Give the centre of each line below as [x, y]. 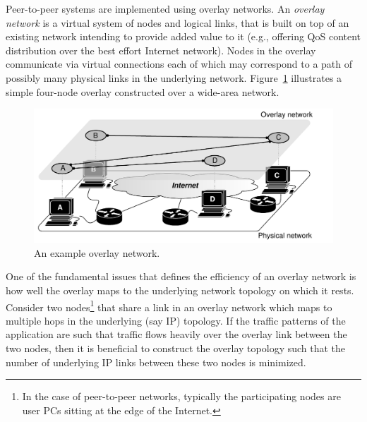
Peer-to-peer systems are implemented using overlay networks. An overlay [165, 8]
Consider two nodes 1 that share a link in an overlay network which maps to [169, 306]
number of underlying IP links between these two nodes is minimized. [156, 362]
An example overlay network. [97, 252]
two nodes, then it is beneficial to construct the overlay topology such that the [176, 348]
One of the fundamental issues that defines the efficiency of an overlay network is [181, 276]
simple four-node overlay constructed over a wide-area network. [143, 91]
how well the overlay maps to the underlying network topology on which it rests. [180, 290]
